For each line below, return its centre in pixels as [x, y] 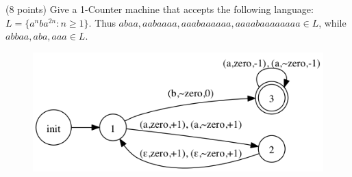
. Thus [102, 22]
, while [332, 22]
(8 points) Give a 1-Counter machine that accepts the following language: [160, 9]
